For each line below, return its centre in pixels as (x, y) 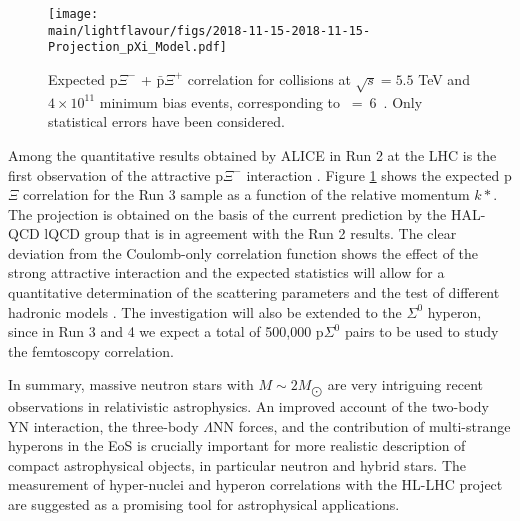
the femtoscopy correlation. (91, 350)
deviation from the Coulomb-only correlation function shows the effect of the (243, 252)
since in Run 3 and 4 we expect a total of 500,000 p (166, 331)
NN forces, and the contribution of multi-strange (362, 425)
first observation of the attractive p (115, 174)
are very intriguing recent (405, 384)
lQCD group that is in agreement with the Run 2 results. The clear (250, 233)
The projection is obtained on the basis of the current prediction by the (227, 213)
